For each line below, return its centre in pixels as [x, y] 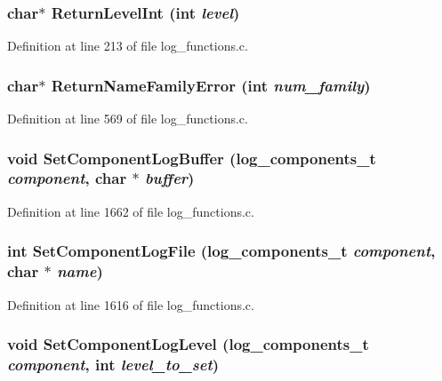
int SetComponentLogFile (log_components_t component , [221, 251]
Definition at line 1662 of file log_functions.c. [131, 211]
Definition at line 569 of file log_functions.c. [128, 119]
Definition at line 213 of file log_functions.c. [128, 46]
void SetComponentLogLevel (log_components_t [188, 344]
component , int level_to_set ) [113, 364]
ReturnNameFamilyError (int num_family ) [211, 85]
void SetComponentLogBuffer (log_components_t [192, 158]
